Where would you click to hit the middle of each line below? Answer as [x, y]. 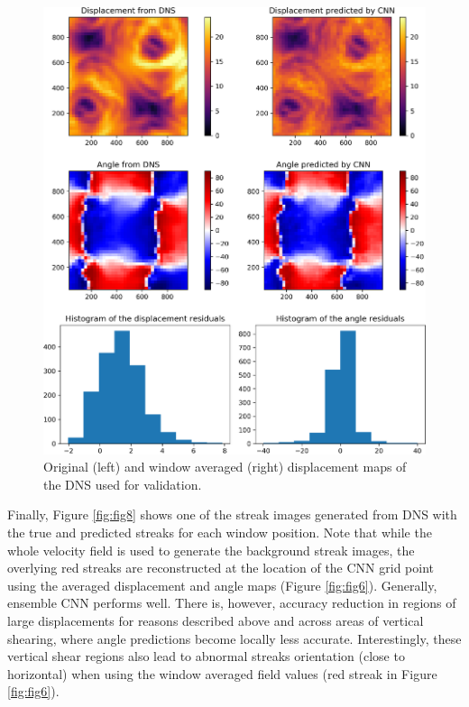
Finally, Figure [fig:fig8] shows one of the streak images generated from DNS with [232, 514]
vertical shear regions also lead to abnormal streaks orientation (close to [206, 656]
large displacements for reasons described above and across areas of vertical [216, 621]
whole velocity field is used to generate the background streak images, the [211, 550]
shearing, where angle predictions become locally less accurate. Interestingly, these [234, 638]
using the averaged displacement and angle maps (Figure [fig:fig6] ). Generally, [222, 585]
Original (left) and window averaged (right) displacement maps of [225, 467]
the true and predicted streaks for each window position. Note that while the [220, 533]
